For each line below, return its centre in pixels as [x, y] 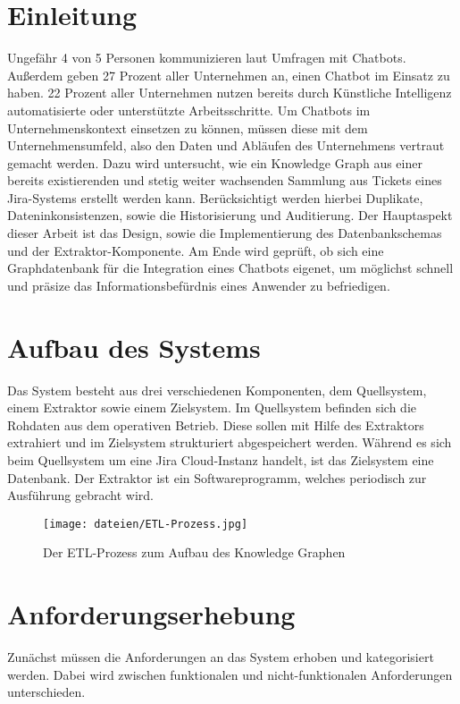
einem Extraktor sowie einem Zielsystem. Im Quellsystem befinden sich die [212, 407]
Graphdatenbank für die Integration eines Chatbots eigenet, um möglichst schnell [230, 268]
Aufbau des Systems [134, 347]
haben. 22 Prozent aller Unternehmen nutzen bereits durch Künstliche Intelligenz [230, 93]
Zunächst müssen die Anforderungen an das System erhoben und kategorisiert [221, 657]
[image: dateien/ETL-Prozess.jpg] [146, 524]
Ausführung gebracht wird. [80, 495]
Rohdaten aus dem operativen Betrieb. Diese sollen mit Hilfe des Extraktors [216, 424]
